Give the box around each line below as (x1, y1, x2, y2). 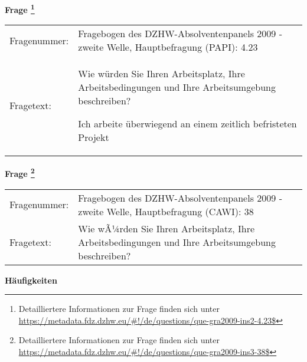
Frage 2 (5, 166, 35, 179)
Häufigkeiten (5, 274, 57, 286)
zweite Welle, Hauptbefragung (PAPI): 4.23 (78, 40, 258, 54)
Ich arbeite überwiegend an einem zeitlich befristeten (78, 117, 297, 131)
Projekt (78, 130, 109, 144)
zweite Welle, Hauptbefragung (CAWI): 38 (78, 204, 254, 218)
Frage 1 (5, 2, 35, 15)
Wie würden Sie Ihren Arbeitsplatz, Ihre (78, 67, 245, 81)
